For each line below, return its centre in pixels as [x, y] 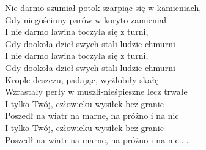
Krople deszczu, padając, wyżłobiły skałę [82, 79]
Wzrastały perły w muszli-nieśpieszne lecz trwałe [96, 92]
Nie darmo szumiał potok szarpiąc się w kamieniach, [103, 7]
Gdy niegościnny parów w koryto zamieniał [86, 19]
